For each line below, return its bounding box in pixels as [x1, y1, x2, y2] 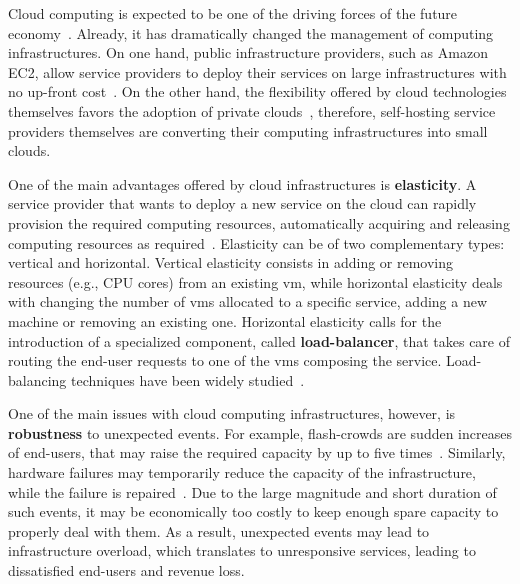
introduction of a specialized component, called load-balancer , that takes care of [8, 330, 511, 351]
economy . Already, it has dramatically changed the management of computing [8, 22, 494, 43]
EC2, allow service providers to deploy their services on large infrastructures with [8, 61, 507, 82]
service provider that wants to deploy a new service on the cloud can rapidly [8, 193, 477, 214]
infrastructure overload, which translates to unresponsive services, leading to [8, 540, 476, 561]
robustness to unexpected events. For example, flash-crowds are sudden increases [8, 422, 512, 443]
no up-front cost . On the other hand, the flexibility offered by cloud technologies [8, 81, 507, 102]
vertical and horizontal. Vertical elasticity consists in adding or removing [8, 252, 454, 273]
